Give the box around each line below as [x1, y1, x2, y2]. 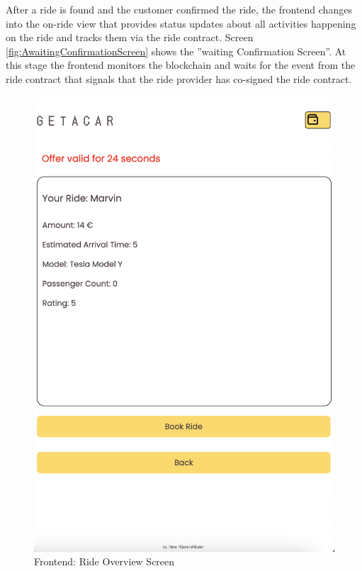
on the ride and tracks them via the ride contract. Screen [6, 30, 254, 45]
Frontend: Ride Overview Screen [34, 554, 175, 569]
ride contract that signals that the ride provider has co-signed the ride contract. [6, 71, 352, 86]
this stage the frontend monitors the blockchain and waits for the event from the [6, 57, 356, 72]
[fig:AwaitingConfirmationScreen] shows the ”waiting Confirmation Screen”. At [6, 43, 346, 58]
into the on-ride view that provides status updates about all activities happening [6, 16, 356, 31]
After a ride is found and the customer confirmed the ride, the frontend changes [6, 2, 352, 16]
